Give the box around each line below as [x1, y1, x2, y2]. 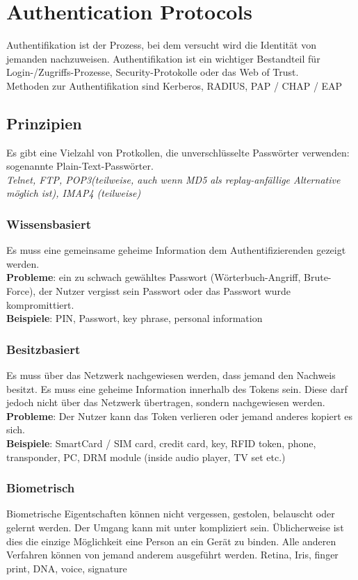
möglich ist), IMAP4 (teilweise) [6, 186, 141, 200]
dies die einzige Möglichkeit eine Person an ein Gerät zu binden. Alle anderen [6, 533, 336, 548]
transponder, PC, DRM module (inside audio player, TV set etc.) [6, 449, 286, 464]
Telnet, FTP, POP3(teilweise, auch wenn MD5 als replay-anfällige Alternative [6, 172, 341, 186]
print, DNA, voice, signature [6, 561, 127, 575]
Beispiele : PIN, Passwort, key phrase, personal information [6, 311, 263, 325]
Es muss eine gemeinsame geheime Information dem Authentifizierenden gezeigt [6, 243, 346, 257]
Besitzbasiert [6, 340, 81, 357]
